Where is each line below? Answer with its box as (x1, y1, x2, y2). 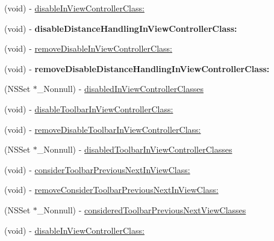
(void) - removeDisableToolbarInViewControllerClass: (4, 123, 201, 135)
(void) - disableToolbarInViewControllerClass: (4, 102, 173, 115)
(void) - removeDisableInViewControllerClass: (4, 42, 172, 55)
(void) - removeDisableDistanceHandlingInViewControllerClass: (4, 62, 270, 75)
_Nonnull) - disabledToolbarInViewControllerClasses (37, 143, 232, 156)
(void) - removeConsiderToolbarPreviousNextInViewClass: (4, 183, 219, 196)
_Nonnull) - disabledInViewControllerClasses (37, 82, 204, 95)
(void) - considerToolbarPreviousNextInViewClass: (4, 163, 190, 175)
